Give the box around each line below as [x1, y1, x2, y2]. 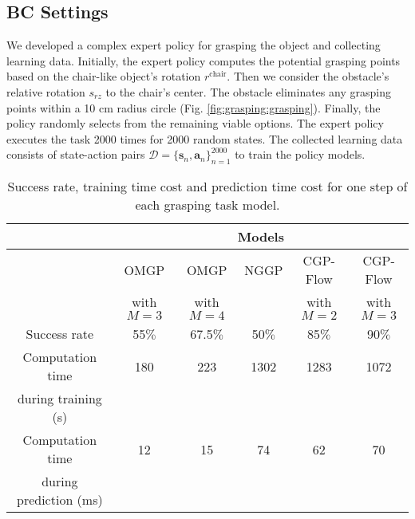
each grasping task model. [135, 195, 280, 214]
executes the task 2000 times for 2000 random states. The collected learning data [6, 130, 403, 147]
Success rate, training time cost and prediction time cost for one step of [7, 177, 408, 196]
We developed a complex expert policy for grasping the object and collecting [6, 37, 381, 53]
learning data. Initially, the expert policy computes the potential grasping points [6, 52, 401, 69]
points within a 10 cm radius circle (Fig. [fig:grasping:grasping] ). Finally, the [6, 99, 381, 116]
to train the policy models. [235, 146, 366, 163]
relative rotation [6, 83, 85, 100]
